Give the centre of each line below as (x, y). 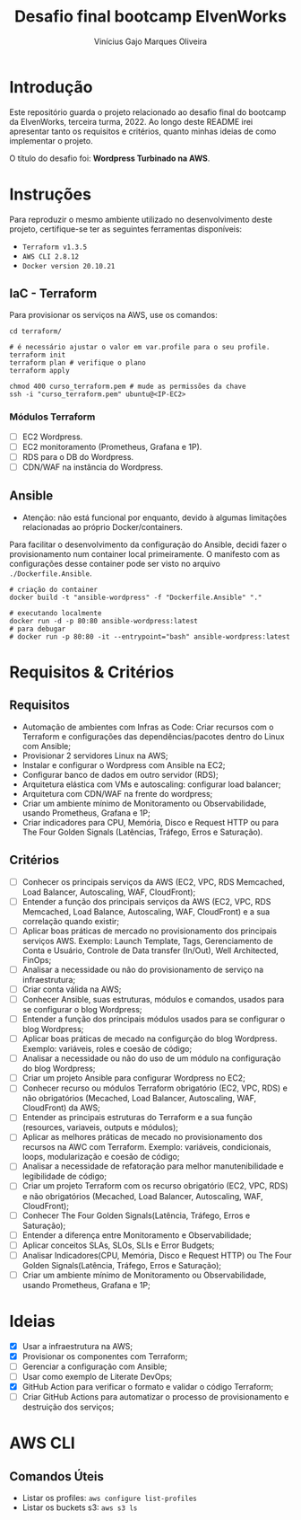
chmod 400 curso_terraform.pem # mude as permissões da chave (128, 387)
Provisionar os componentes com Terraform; (105, 1356)
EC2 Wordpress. (52, 437)
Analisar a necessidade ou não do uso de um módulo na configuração (151, 1058)
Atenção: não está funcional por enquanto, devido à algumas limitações (155, 517)
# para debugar (38, 629)
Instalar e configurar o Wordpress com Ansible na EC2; (124, 764)
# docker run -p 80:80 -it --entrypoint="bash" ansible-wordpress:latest (150, 636)
